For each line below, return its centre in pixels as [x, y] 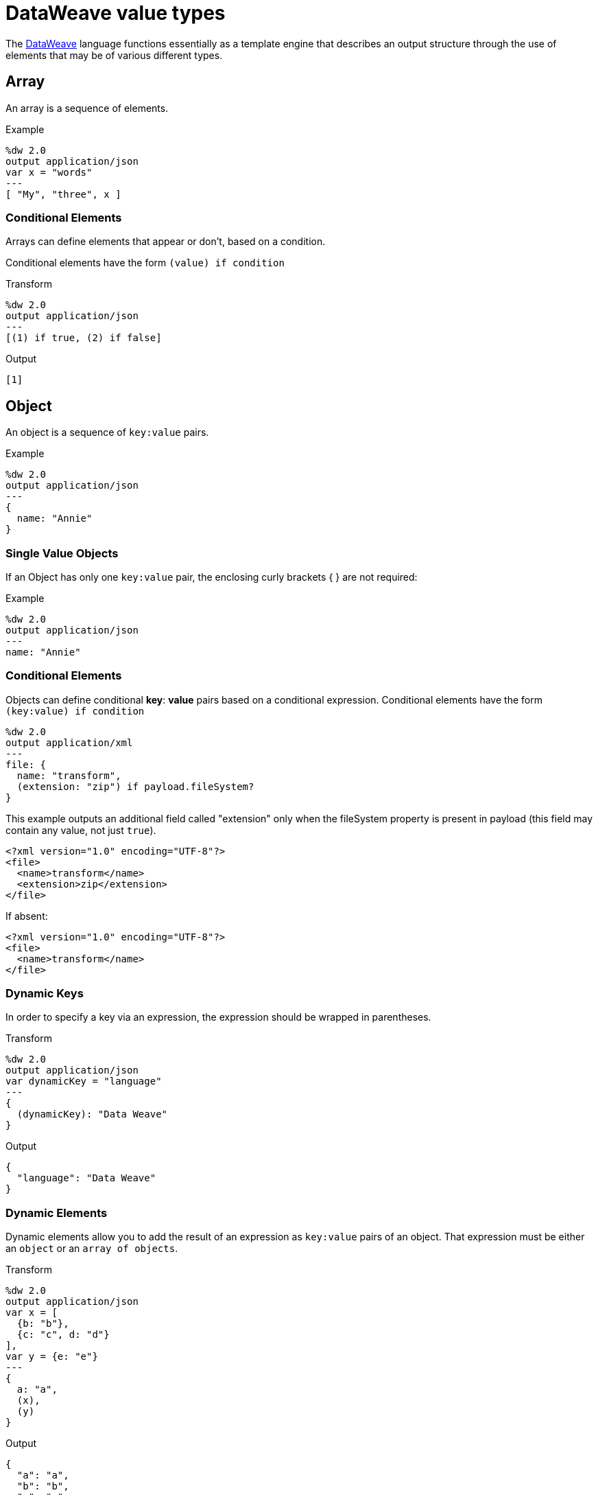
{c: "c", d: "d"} [63, 1335]
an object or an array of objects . [92, 1249]
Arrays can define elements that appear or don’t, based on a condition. [166, 242]
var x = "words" [49, 172]
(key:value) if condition [75, 711]
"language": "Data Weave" [86, 1178]
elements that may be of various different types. [114, 55]
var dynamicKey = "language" [84, 1081]
